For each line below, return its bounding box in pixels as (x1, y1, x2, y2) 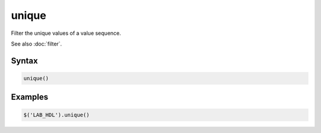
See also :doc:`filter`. (11, 40, 62, 47)
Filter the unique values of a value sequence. (11, 30, 121, 37)
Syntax (11, 56, 38, 66)
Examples (11, 92, 49, 102)
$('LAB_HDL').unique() (23, 111, 90, 118)
